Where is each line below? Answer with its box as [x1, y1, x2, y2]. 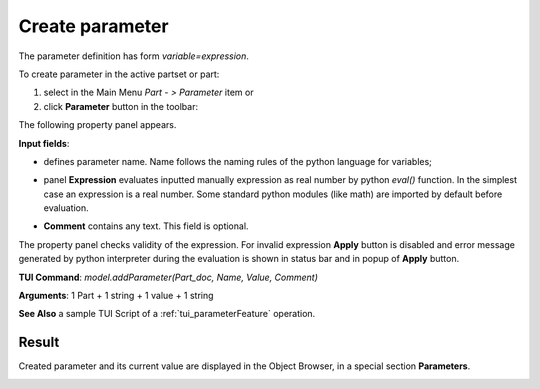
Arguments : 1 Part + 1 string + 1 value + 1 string [18, 290, 214, 302]
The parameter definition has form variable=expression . [18, 50, 250, 62]
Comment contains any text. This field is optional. [43, 220, 249, 232]
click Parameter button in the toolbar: [43, 100, 199, 112]
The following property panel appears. [18, 119, 177, 131]
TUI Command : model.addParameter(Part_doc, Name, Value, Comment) [18, 271, 319, 283]
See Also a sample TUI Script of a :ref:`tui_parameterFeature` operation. [18, 308, 316, 320]
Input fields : [18, 137, 70, 149]
